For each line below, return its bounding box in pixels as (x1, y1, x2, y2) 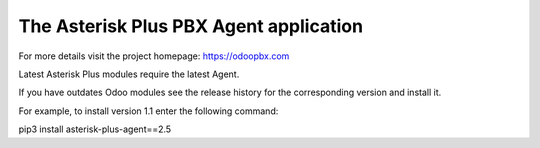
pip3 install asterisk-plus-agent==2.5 (18, 123, 172, 135)
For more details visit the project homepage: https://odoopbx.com (18, 50, 290, 62)
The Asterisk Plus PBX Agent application (18, 15, 364, 37)
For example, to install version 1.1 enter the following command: (18, 105, 279, 117)
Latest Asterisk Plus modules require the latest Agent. (18, 68, 240, 80)
